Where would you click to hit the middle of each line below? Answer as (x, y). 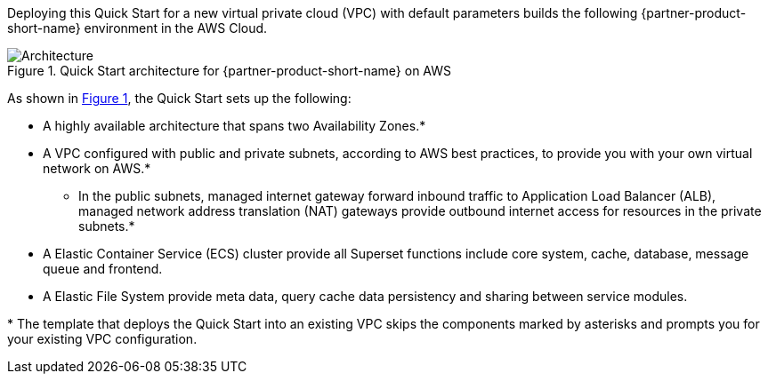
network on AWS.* (97, 168)
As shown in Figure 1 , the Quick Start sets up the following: (179, 98)
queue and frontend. (103, 269)
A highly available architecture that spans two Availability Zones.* (234, 126)
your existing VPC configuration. (102, 339)
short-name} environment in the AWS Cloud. (137, 28)
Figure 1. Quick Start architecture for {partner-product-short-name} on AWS (230, 71)
